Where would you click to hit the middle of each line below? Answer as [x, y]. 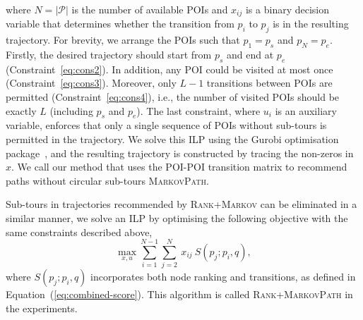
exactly [21, 110]
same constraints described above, [79, 232]
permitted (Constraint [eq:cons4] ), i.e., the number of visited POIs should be [173, 97]
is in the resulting [311, 24]
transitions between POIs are [269, 83]
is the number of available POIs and [150, 9]
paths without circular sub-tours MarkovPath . [107, 180]
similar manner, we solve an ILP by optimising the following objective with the [177, 217]
